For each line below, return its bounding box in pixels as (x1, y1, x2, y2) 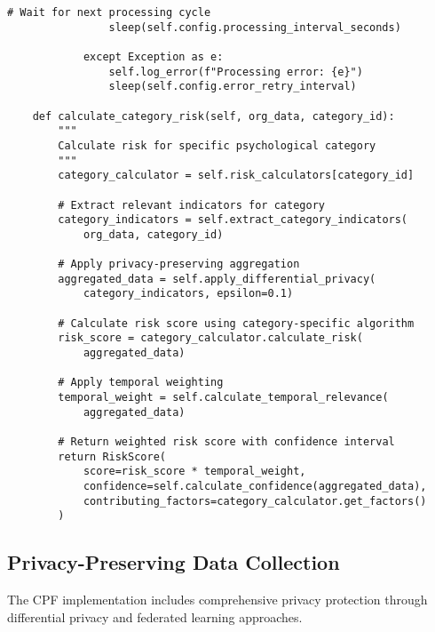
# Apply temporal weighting (58, 376, 224, 389)
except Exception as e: (83, 50, 224, 63)
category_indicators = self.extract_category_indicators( (58, 213, 408, 227)
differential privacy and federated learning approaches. (7, 607, 303, 626)
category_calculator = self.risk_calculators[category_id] (58, 169, 415, 182)
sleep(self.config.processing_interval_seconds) (108, 20, 401, 34)
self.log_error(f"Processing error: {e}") (108, 65, 363, 78)
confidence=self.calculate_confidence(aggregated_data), (83, 480, 427, 492)
